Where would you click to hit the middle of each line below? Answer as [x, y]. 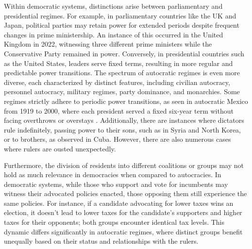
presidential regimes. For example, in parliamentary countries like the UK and [120, 15]
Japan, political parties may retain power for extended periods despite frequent [122, 25]
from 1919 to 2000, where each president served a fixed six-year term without [119, 110]
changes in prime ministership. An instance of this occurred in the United [114, 34]
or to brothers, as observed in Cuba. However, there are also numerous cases [118, 139]
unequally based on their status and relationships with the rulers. [101, 241]
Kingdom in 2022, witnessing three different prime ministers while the [108, 44]
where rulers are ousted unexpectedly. [60, 148]
